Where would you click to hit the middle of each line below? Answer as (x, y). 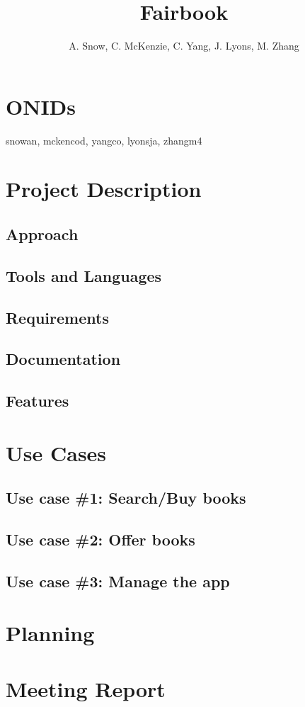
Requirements (57, 317)
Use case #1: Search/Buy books (126, 498)
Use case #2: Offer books (100, 539)
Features (38, 401)
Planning (50, 633)
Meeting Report (86, 688)
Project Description (104, 189)
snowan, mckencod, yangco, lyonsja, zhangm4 (104, 140)
